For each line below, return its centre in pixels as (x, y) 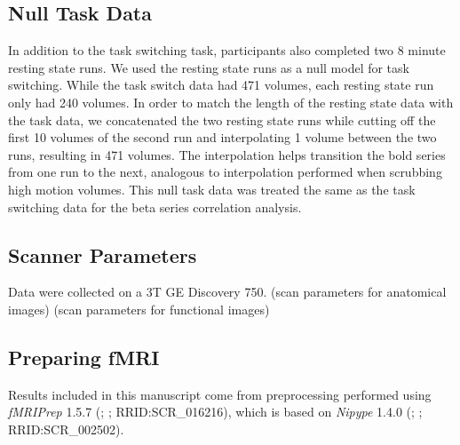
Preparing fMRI (84, 357)
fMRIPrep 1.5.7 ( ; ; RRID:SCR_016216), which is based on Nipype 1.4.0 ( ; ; (215, 412)
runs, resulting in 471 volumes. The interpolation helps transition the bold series (227, 154)
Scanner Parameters (103, 254)
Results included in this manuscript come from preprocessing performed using (220, 394)
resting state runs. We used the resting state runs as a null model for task (209, 67)
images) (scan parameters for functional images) (139, 309)
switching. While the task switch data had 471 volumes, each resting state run (221, 85)
